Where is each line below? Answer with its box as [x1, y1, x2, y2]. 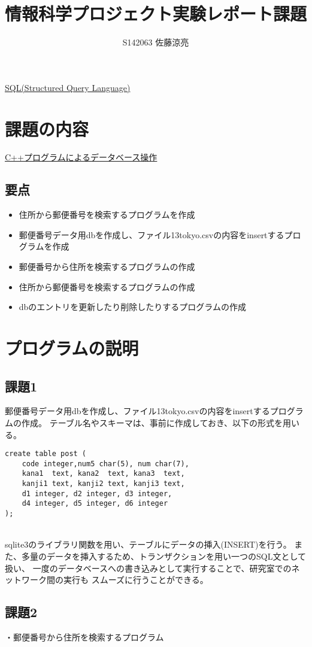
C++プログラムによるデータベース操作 [5, 151, 157, 163]
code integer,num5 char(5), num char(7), [22, 459, 189, 468]
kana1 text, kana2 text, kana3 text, [22, 469, 185, 478]
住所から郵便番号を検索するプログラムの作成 [19, 280, 195, 293]
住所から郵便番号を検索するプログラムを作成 [19, 208, 195, 221]
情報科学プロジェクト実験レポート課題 [5, 1, 307, 26]
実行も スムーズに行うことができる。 [63, 573, 208, 586]
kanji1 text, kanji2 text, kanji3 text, [22, 479, 185, 488]
